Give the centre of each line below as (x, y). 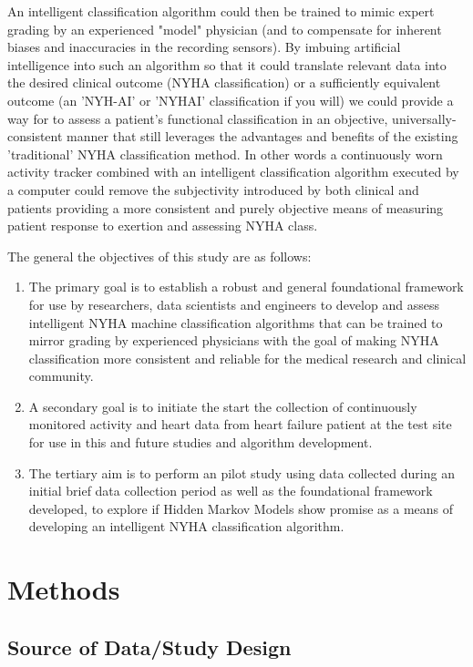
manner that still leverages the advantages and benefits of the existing (262, 136)
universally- (424, 118)
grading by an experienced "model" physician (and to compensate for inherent (225, 29)
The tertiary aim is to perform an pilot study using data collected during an (242, 472)
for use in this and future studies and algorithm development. (201, 442)
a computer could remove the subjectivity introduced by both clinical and (213, 189)
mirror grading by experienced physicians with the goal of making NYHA (234, 340)
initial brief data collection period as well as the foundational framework (231, 491)
